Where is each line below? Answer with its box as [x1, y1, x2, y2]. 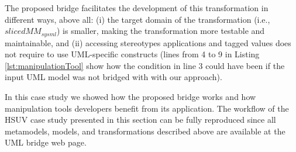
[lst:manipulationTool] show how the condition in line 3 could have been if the [5, 59, 285, 71]
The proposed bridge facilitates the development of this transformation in [5, 2, 269, 13]
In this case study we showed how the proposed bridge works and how [5, 91, 256, 103]
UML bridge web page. [5, 136, 87, 148]
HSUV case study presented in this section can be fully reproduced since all [5, 113, 276, 126]
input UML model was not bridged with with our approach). [5, 71, 222, 83]
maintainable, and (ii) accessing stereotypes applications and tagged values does [5, 36, 291, 49]
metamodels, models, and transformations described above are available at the [5, 125, 285, 137]
